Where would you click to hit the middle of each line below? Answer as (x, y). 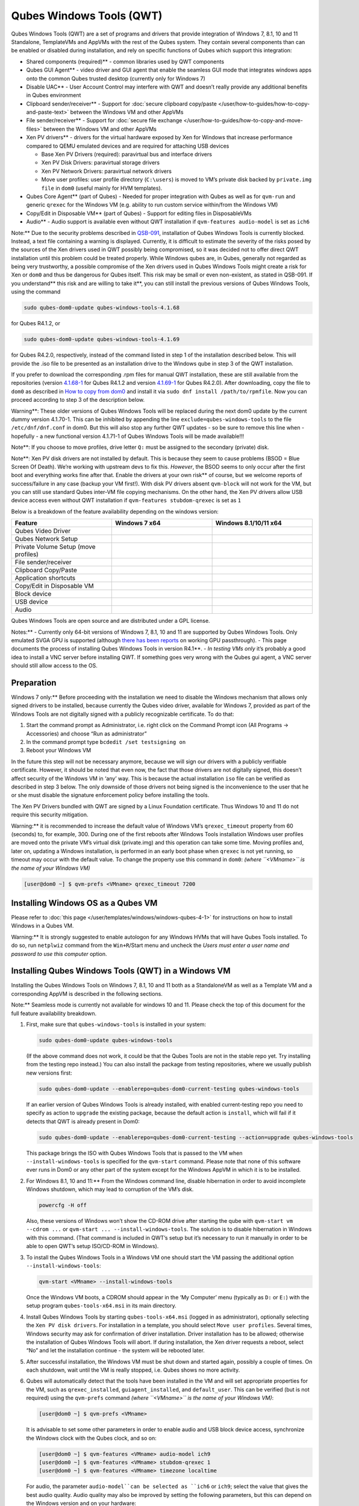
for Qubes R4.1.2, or (36, 323)
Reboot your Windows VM (59, 751)
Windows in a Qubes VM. (42, 926)
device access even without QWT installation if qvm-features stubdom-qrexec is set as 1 (126, 501)
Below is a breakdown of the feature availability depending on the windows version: (115, 511)
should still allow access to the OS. (54, 666)
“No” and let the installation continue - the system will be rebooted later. (115, 1351)
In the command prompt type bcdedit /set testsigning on (106, 742)
